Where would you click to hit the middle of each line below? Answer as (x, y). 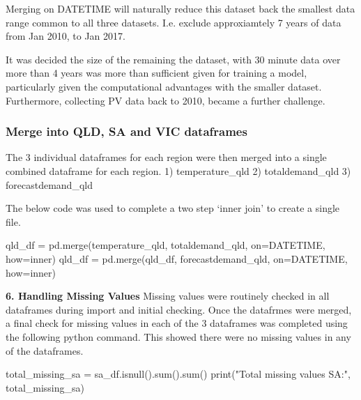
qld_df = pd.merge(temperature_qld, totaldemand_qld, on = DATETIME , (166, 245)
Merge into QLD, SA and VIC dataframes (126, 131)
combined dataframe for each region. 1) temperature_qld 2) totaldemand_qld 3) (178, 170)
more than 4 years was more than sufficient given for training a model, (156, 73)
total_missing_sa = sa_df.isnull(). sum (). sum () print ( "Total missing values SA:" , (178, 374)
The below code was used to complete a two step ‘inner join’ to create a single (173, 208)
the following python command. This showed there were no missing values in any (178, 336)
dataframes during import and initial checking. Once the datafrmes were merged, (179, 309)
